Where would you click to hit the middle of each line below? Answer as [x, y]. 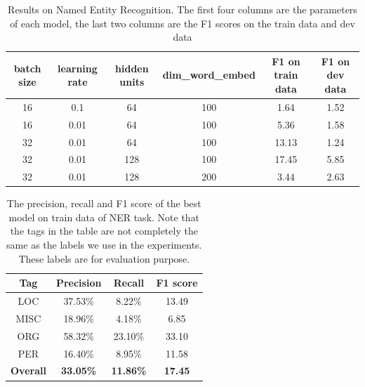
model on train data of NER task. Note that [104, 217]
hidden [132, 68]
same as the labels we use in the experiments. [104, 245]
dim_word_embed [209, 75]
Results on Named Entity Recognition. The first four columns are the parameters [182, 9]
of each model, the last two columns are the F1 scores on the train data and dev [182, 23]
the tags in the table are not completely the [104, 231]
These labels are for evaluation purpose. [104, 258]
